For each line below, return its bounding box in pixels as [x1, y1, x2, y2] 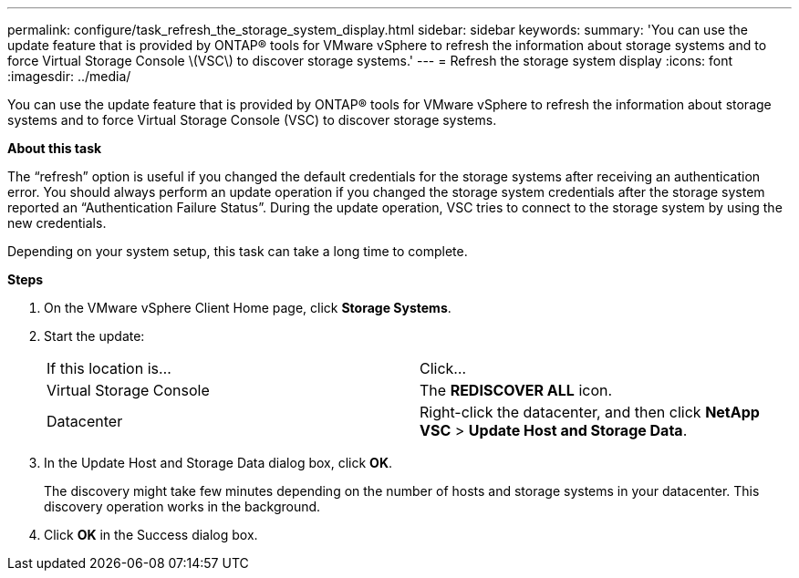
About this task [7, 140, 102, 156]
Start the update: [44, 328, 145, 344]
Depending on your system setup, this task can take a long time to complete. [7, 243, 468, 259]
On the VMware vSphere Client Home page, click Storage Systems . [44, 300, 451, 315]
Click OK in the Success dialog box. [44, 527, 258, 542]
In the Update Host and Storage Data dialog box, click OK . [44, 455, 392, 470]
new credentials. [7, 215, 107, 231]
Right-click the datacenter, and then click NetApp [420, 403, 760, 421]
